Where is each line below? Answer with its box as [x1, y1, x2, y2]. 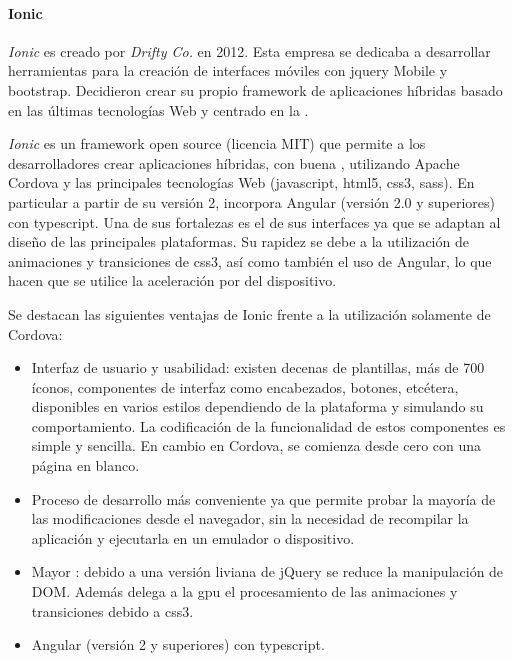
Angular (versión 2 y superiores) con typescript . [31, 634, 325, 655]
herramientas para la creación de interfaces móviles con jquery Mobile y [8, 60, 448, 81]
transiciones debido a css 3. [31, 600, 194, 621]
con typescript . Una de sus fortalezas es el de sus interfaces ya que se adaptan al [8, 211, 501, 232]
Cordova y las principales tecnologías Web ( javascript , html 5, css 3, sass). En [8, 172, 475, 193]
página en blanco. [31, 455, 140, 476]
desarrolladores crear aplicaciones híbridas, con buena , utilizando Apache [8, 152, 460, 173]
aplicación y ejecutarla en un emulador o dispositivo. [31, 527, 355, 548]
